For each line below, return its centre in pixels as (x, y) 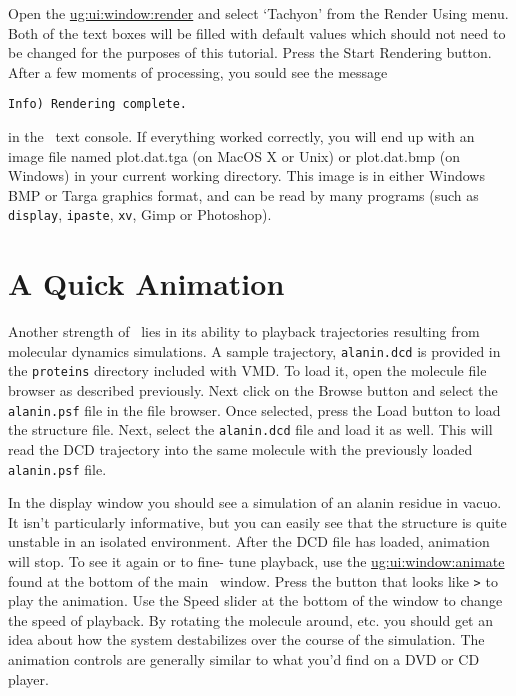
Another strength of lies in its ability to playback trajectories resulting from (244, 331)
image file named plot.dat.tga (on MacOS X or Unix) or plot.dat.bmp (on (234, 155)
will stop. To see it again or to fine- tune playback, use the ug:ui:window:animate (256, 561)
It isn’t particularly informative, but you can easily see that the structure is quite (257, 521)
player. (28, 678)
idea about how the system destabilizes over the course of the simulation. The (246, 639)
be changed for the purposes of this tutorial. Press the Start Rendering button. (250, 52)
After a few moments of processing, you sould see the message (198, 71)
